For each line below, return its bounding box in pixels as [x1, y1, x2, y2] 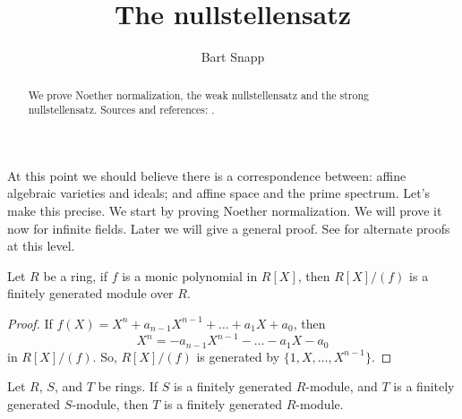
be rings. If [98, 377, 158, 396]
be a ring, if [43, 266, 107, 285]
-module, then [72, 394, 149, 413]
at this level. [7, 236, 75, 255]
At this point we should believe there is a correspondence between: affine [7, 166, 406, 184]
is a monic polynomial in [122, 266, 258, 285]
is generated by [196, 346, 280, 365]
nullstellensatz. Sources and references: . [28, 102, 215, 117]
